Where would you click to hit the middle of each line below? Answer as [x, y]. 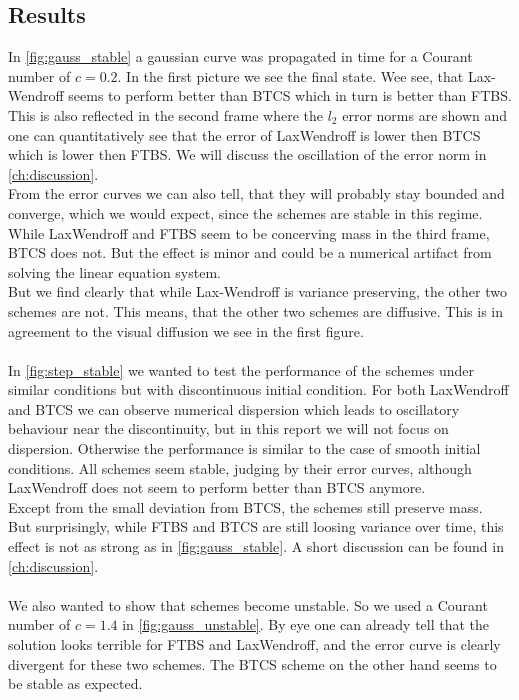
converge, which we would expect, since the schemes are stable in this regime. [245, 212]
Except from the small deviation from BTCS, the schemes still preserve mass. [245, 506]
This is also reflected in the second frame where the [165, 114]
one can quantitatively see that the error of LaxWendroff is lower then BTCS [244, 134]
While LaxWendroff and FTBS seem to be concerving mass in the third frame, [249, 232]
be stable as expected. [75, 683]
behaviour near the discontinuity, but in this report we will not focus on [228, 428]
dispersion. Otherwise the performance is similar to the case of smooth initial [244, 448]
